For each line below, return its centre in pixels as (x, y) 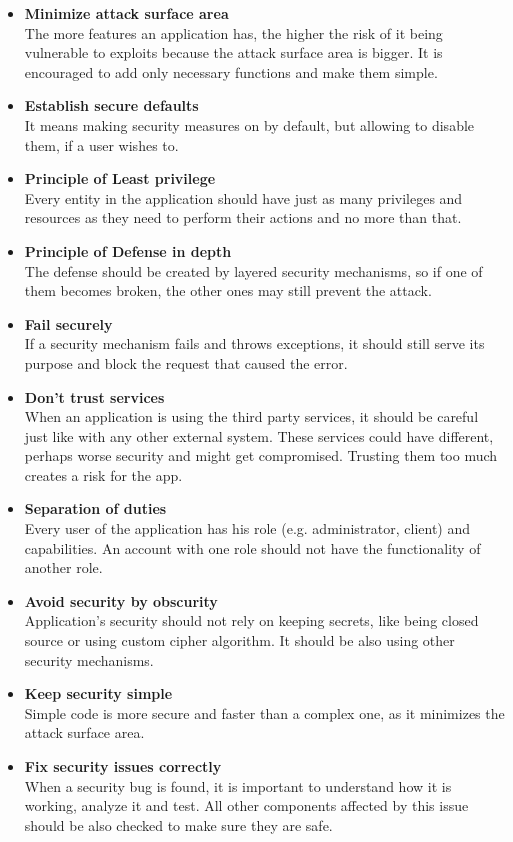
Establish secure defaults (111, 105)
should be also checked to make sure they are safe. (178, 824)
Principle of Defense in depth (128, 250)
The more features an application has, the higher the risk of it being (233, 32)
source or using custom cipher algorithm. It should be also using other (239, 640)
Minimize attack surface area (126, 13)
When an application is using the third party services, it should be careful (251, 416)
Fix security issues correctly (123, 766)
